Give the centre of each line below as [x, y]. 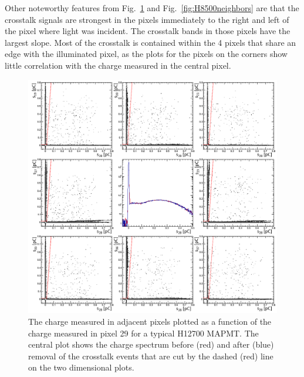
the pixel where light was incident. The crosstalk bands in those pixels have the [148, 31]
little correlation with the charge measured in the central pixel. [118, 65]
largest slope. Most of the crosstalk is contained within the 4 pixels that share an [151, 42]
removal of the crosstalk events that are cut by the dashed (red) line [151, 356]
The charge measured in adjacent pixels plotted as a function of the [150, 322]
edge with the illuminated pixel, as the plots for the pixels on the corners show [146, 54]
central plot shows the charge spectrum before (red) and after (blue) [151, 344]
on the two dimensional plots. [81, 367]
